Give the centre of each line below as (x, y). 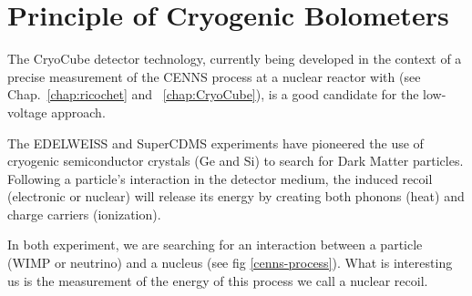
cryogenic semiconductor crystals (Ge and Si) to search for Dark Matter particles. (236, 161)
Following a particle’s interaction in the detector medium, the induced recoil (220, 178)
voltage (27, 112)
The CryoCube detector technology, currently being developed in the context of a (235, 59)
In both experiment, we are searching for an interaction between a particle (215, 245)
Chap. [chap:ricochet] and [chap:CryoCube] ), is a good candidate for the (213, 94)
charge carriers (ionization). (84, 214)
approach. (78, 112)
